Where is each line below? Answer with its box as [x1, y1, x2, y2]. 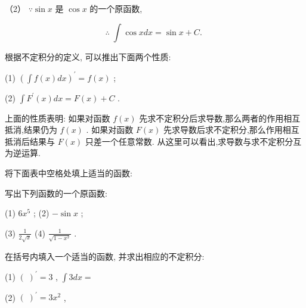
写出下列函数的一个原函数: [5, 186, 107, 199]
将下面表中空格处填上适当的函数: [5, 167, 132, 179]
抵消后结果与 [5, 135, 55, 147]
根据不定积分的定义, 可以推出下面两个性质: [5, 50, 171, 63]
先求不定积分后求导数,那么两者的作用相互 [139, 111, 301, 124]
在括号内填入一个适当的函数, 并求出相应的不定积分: [5, 250, 205, 262]
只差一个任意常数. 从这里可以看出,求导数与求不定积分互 [85, 135, 302, 147]
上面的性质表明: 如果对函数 [5, 111, 110, 124]
